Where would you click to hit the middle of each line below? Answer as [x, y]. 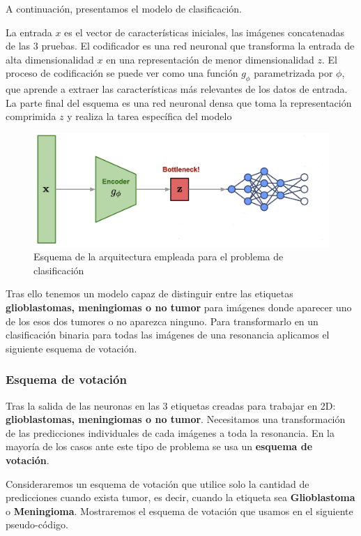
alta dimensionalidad [50, 59]
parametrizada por [293, 73]
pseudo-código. [37, 524]
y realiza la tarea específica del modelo [149, 116]
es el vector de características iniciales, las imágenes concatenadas [204, 32]
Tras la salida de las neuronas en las [83, 405]
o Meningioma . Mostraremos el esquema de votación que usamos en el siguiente [179, 511]
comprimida [31, 116]
